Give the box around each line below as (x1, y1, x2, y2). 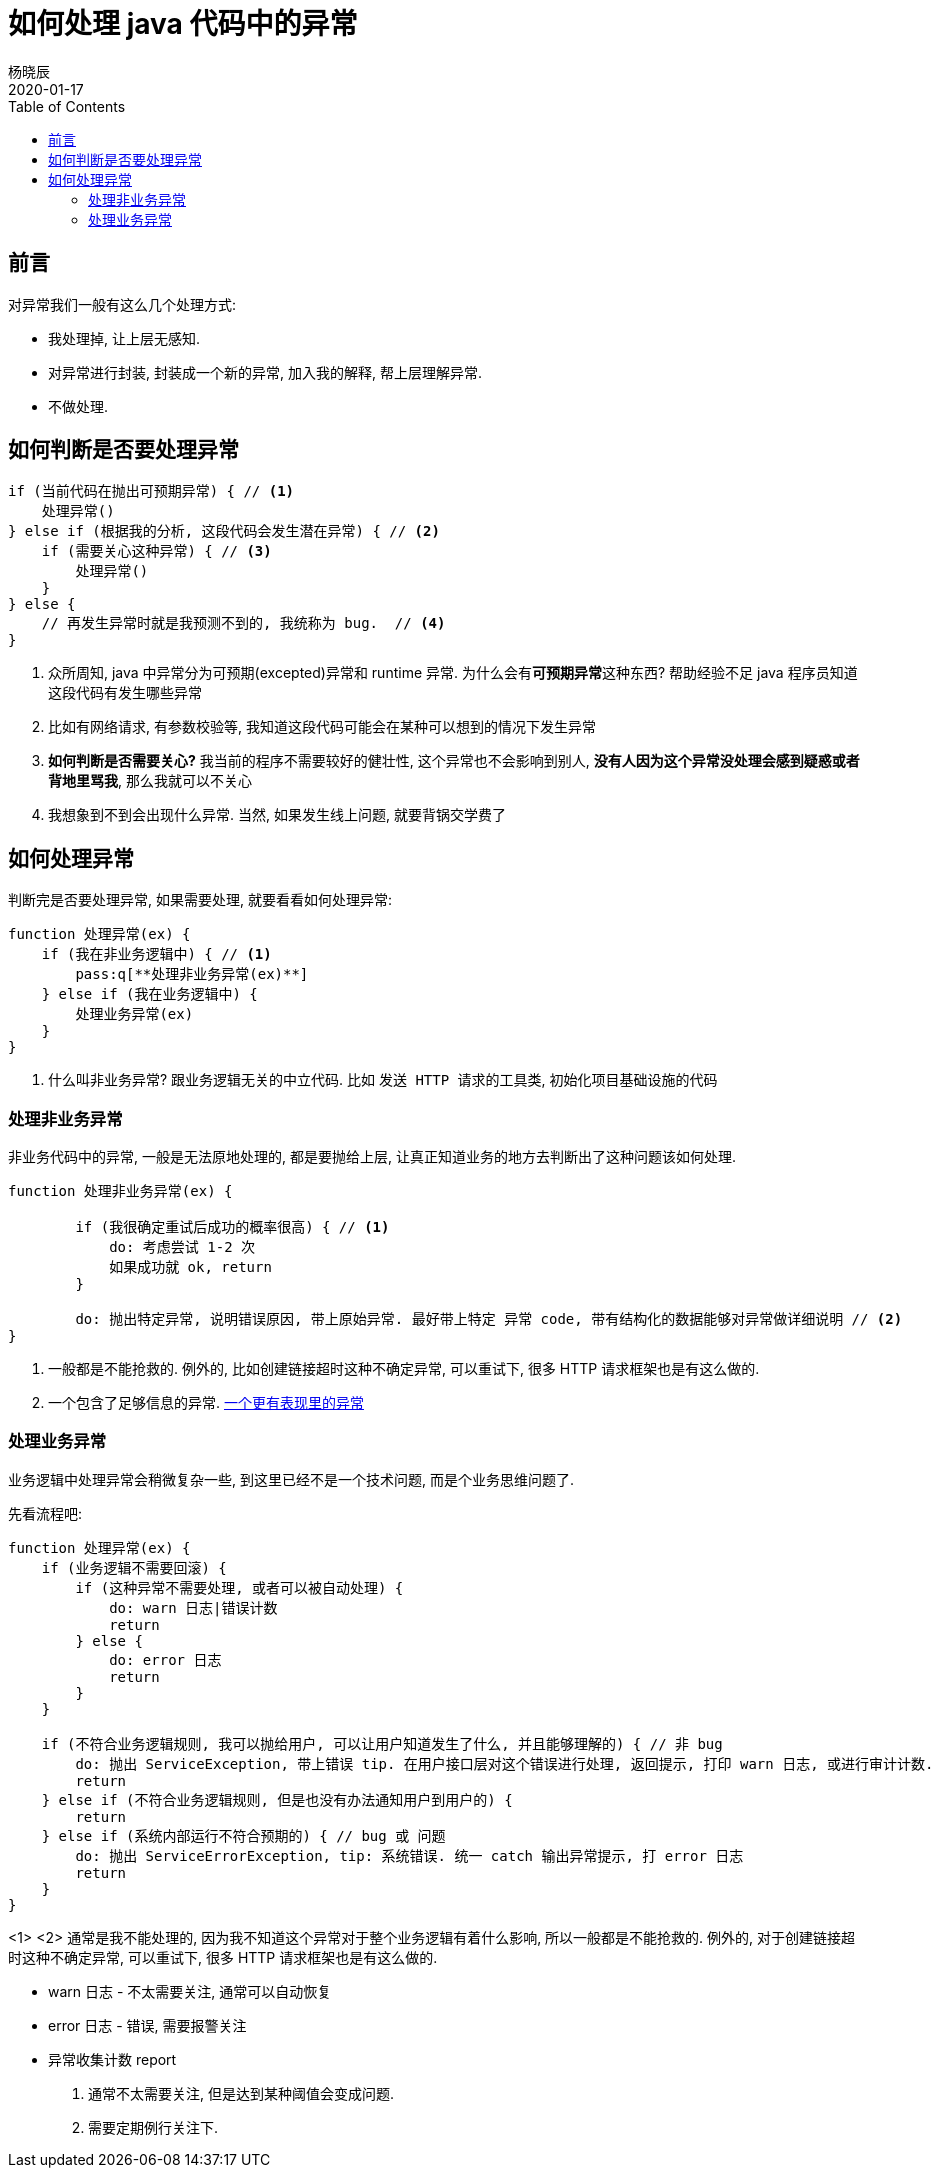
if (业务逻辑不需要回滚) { (41, 1559, 227, 1576)
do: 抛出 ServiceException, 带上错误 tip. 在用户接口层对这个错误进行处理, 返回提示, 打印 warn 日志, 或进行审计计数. (75, 1755, 934, 1772)
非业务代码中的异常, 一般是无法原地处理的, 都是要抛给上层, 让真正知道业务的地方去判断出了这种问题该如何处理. (8, 1148, 736, 1166)
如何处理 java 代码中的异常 (8, 7, 358, 41)
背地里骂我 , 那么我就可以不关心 (48, 772, 252, 790)
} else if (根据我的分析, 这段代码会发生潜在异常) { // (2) (8, 523, 440, 540)
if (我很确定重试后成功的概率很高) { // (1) (75, 1219, 390, 1236)
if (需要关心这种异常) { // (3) (41, 543, 272, 560)
